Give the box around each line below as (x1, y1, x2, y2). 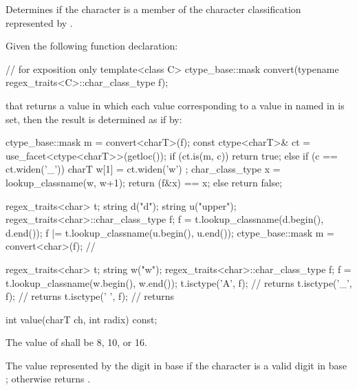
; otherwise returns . (6, 371, 91, 386)
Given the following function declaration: (6, 39, 178, 53)
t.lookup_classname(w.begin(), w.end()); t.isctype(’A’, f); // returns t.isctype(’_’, (6, 275, 352, 290)
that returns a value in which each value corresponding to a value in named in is (6, 98, 345, 112)
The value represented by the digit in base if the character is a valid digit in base (6, 358, 347, 372)
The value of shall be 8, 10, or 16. (6, 335, 147, 349)
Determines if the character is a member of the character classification (6, 2, 301, 16)
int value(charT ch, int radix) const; (6, 312, 158, 326)
